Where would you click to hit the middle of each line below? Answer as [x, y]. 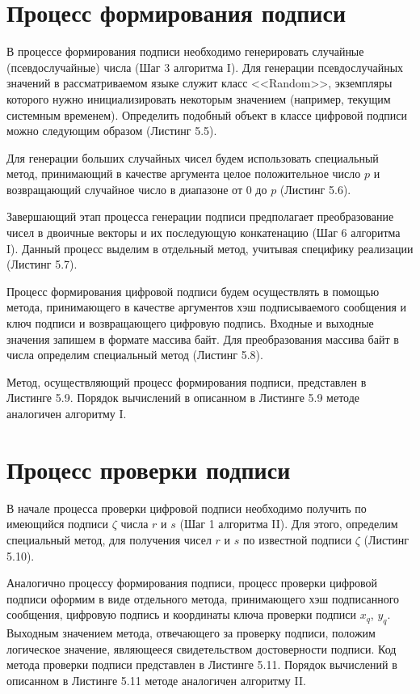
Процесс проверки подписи [149, 469]
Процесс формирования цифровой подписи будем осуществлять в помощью [193, 291]
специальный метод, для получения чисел [109, 539]
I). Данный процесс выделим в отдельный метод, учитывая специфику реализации [210, 248]
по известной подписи [297, 539]
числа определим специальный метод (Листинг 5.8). [135, 355]
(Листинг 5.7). [42, 264]
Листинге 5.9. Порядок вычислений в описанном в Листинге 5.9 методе [183, 398]
